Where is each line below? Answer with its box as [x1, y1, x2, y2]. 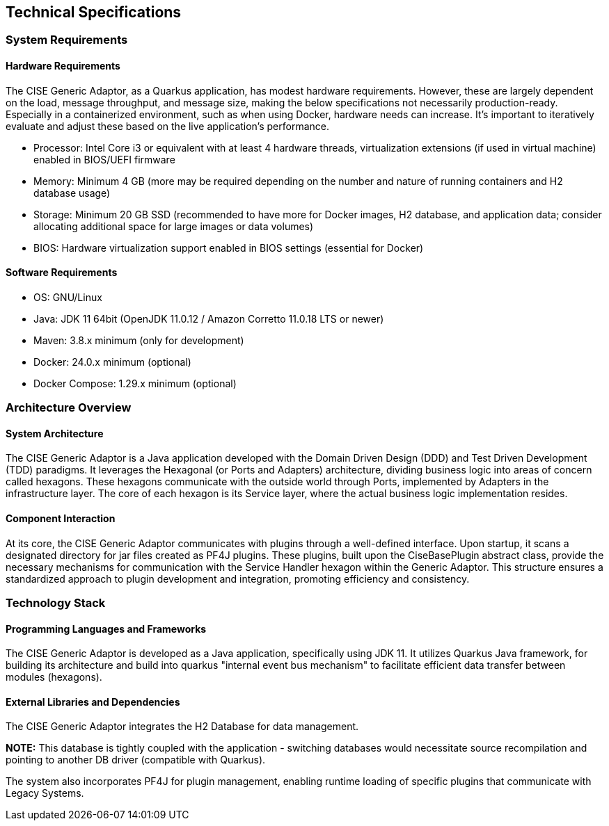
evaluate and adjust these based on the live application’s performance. [6, 120, 329, 132]
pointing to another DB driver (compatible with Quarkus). [6, 754, 266, 766]
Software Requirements [6, 266, 118, 279]
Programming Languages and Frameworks [6, 622, 207, 635]
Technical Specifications [6, 3, 182, 21]
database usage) [33, 186, 111, 199]
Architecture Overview [6, 400, 132, 415]
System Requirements [6, 33, 128, 47]
